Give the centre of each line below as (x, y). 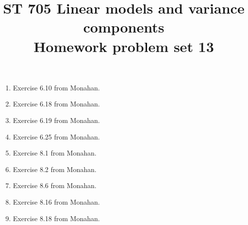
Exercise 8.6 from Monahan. (55, 185)
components (124, 27)
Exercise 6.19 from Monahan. (56, 120)
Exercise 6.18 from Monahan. (56, 104)
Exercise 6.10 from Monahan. (56, 87)
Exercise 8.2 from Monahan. (55, 169)
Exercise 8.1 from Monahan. (55, 153)
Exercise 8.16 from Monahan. (56, 201)
